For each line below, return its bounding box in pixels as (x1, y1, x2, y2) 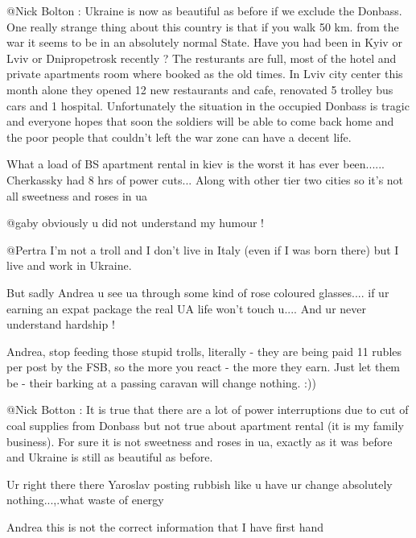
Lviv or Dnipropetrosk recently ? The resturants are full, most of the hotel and (6, 49, 397, 66)
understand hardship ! (6, 316, 115, 333)
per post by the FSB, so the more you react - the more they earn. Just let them (6, 358, 401, 375)
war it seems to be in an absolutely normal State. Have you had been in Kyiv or (6, 34, 402, 51)
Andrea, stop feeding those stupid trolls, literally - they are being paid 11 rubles (6, 342, 402, 359)
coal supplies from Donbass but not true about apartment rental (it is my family (6, 417, 404, 434)
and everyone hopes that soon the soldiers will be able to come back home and (6, 113, 394, 130)
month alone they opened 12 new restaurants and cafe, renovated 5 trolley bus (6, 81, 393, 97)
